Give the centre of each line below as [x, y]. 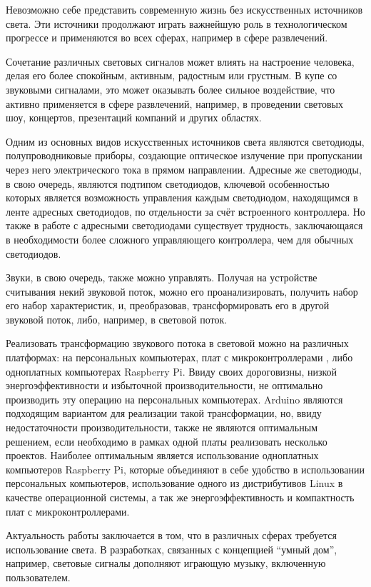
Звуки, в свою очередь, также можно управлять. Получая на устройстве [162, 277]
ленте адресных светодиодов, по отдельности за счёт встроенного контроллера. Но [185, 211]
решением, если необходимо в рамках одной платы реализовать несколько [167, 441]
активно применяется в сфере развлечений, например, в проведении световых [174, 103]
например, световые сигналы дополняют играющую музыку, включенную [166, 563]
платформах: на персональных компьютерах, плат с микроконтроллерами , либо [179, 357]
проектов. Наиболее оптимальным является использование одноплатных [162, 455]
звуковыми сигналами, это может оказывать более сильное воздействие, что [171, 89]
